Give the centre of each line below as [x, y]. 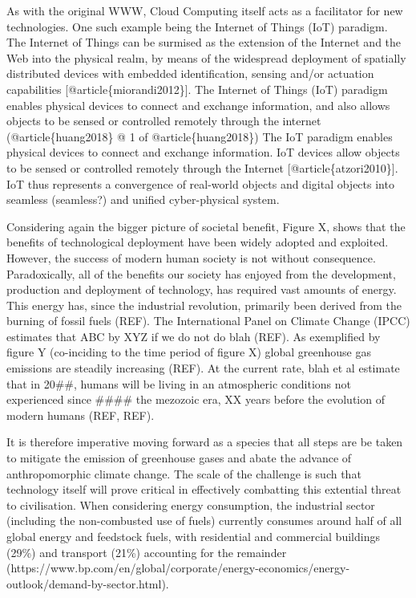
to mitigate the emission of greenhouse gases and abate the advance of [179, 458]
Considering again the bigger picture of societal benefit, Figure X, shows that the [206, 226]
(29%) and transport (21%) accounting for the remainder [147, 552]
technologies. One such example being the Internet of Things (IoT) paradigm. [197, 26]
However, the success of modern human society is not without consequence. [191, 257]
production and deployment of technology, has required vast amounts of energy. [202, 289]
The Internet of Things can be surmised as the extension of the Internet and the [204, 42]
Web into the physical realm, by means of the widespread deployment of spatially [206, 57]
